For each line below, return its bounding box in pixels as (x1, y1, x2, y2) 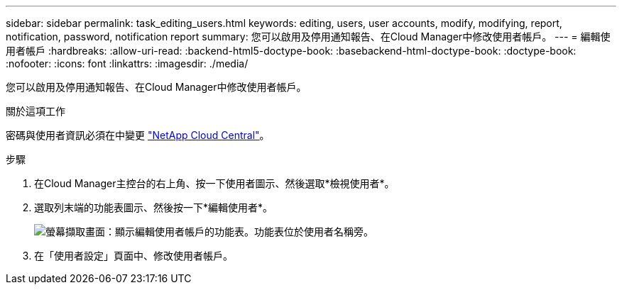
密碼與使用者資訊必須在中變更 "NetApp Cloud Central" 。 (6, 129, 270, 141)
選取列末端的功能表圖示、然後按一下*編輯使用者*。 (34, 201, 273, 213)
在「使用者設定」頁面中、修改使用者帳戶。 (34, 250, 233, 262)
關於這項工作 (6, 105, 65, 117)
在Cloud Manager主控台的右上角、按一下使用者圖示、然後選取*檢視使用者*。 (34, 177, 395, 189)
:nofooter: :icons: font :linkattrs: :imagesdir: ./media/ (6, 57, 249, 69)
